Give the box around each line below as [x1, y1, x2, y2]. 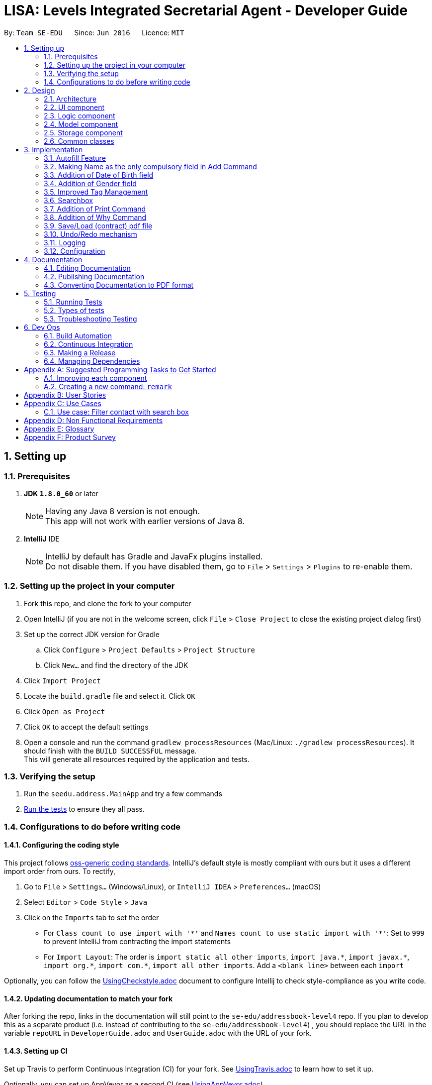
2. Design [24, 86, 55, 95]
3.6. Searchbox [44, 196, 93, 205]
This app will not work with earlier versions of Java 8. [45, 516, 245, 526]
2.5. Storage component [44, 128, 123, 137]
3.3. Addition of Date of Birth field [44, 170, 154, 179]
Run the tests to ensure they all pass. [24, 805, 145, 814]
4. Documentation [24, 255, 83, 264]
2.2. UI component [44, 103, 105, 111]
